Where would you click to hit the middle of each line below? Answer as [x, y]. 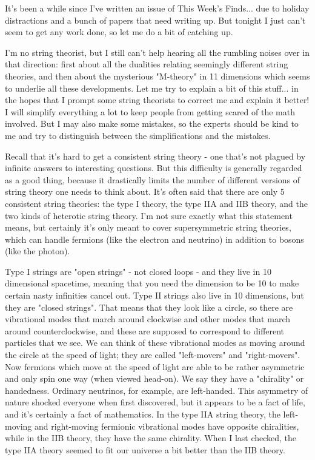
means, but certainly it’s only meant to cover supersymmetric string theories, [148, 227]
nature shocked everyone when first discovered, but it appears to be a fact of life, [155, 402]
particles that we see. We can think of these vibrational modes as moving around [155, 343]
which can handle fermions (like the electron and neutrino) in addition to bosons [154, 239]
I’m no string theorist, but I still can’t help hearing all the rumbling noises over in [157, 52]
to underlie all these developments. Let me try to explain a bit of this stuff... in [152, 88]
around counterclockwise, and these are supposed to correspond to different [145, 330]
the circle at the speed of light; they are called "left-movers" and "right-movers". [153, 355]
